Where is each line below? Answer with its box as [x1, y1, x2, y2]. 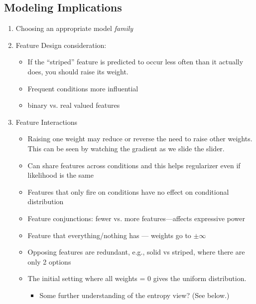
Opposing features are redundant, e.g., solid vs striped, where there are [27, 247, 245, 257]
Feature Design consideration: [15, 39, 107, 50]
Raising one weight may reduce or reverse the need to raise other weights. [27, 133, 253, 144]
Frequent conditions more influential [27, 83, 138, 93]
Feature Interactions [15, 116, 78, 127]
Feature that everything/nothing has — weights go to [27, 230, 191, 240]
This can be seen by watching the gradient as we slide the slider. [27, 143, 225, 153]
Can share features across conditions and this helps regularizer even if [27, 160, 241, 170]
